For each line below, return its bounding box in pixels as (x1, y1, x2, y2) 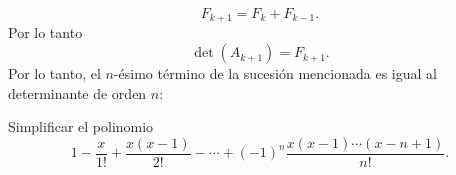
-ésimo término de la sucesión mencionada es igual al (113, 63, 437, 84)
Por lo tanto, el (8, 63, 101, 84)
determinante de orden (8, 82, 147, 103)
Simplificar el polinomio (8, 116, 154, 137)
